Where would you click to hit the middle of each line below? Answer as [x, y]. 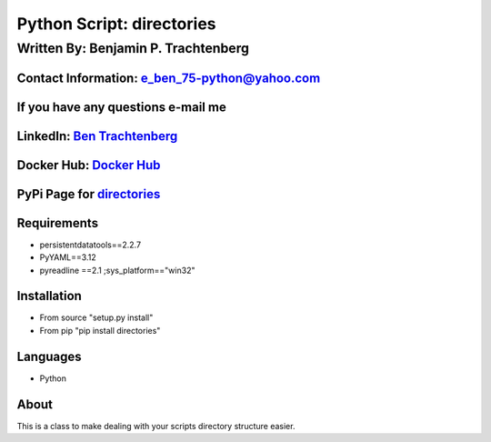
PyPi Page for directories [89, 194]
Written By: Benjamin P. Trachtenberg [133, 48]
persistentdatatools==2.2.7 [90, 245]
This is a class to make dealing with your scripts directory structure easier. [156, 426]
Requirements [58, 223]
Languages [49, 356]
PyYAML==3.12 [68, 257]
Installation [49, 296]
